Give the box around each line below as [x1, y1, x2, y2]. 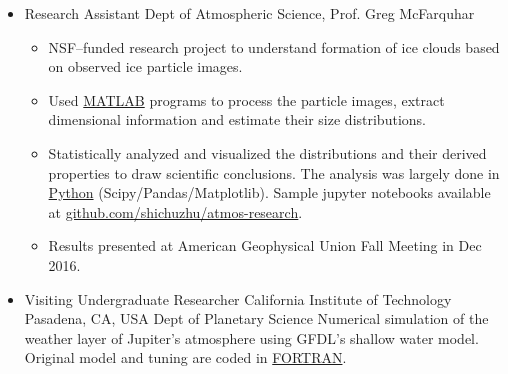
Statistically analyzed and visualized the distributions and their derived [48, 142, 487, 163]
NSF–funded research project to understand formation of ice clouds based [48, 36, 500, 57]
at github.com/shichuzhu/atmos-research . [48, 201, 303, 222]
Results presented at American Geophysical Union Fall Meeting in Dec [48, 235, 482, 256]
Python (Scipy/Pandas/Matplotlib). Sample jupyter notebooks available [48, 182, 491, 203]
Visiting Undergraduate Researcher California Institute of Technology [24, 288, 452, 309]
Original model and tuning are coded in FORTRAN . [24, 347, 347, 368]
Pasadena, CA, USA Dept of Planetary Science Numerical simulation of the [24, 308, 489, 329]
